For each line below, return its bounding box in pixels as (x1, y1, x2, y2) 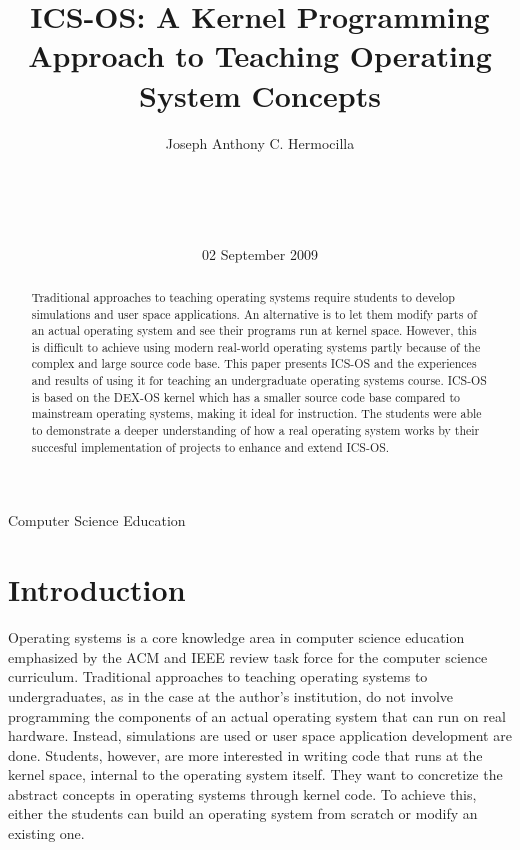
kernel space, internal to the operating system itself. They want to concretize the (8, 764, 503, 785)
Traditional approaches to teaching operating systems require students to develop (31, 288, 455, 305)
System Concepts (139, 74, 381, 115)
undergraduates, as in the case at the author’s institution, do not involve (8, 685, 454, 706)
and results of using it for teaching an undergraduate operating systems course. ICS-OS (31, 372, 487, 389)
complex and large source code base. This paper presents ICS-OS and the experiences (31, 355, 477, 372)
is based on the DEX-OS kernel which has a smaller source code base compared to (31, 388, 461, 405)
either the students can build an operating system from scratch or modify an (8, 803, 478, 824)
